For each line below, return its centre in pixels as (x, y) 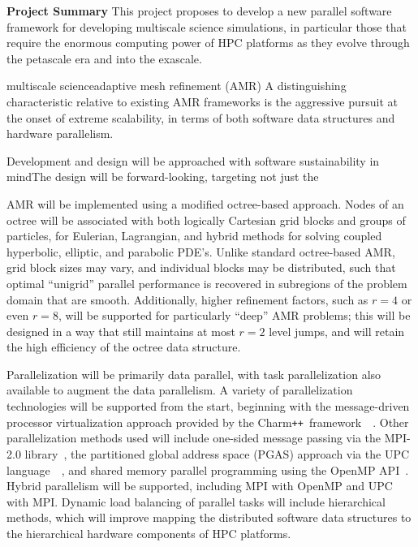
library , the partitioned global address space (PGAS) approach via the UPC (217, 453)
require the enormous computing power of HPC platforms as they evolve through (208, 43)
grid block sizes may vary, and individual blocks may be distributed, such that (201, 267)
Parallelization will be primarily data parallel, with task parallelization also (194, 374)
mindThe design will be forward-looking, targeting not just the (163, 177)
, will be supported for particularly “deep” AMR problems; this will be (234, 315)
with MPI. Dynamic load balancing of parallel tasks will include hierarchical (196, 501)
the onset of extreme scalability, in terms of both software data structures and (201, 117)
